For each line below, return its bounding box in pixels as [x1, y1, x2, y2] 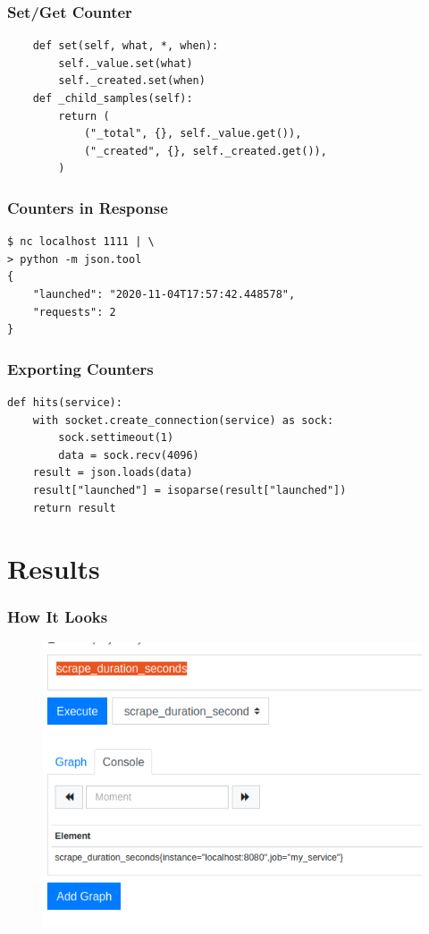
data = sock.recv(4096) [58, 448, 199, 462]
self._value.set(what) [58, 56, 193, 70]
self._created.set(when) [58, 74, 206, 88]
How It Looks [7, 606, 108, 628]
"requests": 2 [32, 305, 116, 318]
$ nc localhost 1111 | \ [7, 235, 155, 249]
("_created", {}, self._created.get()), [83, 144, 327, 157]
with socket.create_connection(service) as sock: [32, 413, 334, 427]
